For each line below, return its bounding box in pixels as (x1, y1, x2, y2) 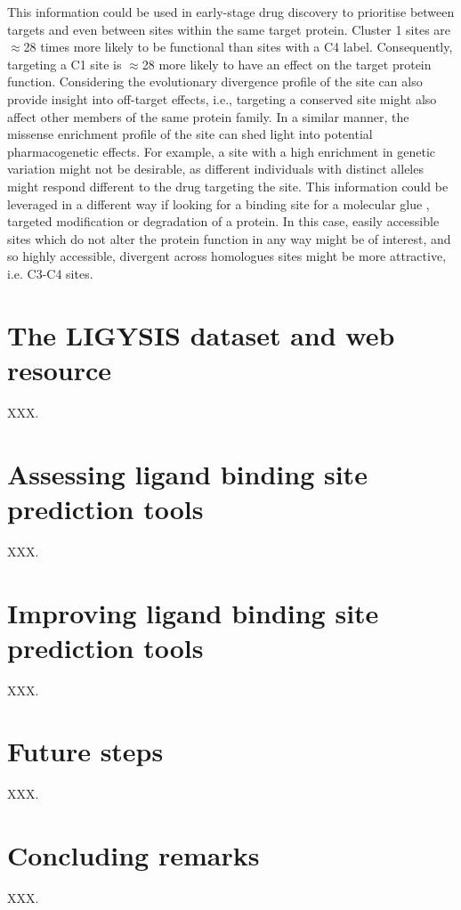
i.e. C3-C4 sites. (7, 264, 93, 282)
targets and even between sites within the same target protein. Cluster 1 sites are (7, 20, 451, 38)
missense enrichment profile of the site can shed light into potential (7, 125, 373, 143)
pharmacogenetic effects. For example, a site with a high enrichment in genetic (7, 142, 436, 160)
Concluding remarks (7, 837, 260, 873)
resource (7, 351, 112, 387)
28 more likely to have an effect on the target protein (142, 54, 432, 73)
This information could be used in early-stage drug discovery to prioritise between (7, 3, 455, 20)
